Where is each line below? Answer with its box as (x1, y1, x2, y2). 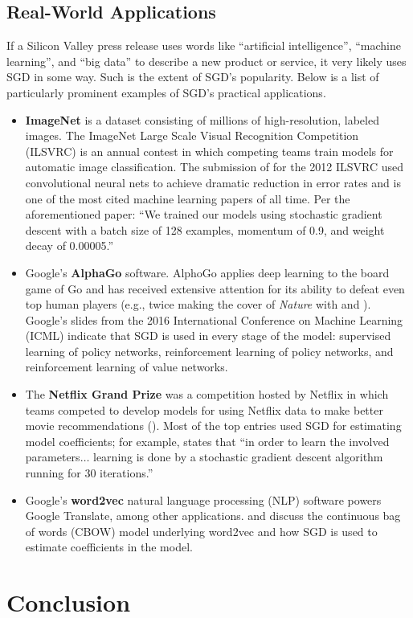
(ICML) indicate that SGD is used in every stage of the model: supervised (25, 327, 391, 344)
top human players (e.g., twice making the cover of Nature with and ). (25, 296, 371, 313)
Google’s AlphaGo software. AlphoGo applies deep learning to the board (25, 264, 390, 280)
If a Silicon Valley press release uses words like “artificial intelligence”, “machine (6, 37, 401, 54)
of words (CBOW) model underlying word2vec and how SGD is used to (25, 522, 378, 539)
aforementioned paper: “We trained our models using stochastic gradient (25, 206, 382, 223)
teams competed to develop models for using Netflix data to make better (25, 401, 383, 418)
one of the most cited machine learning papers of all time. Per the (25, 190, 350, 207)
